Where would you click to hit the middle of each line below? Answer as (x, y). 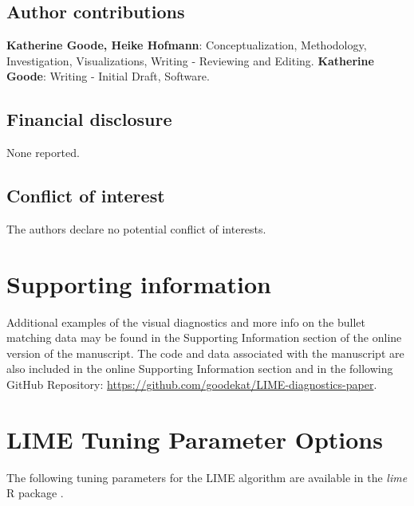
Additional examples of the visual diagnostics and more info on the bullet (186, 322)
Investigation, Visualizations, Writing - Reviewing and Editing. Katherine (190, 60)
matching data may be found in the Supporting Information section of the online (204, 337)
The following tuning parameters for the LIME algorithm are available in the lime (207, 477)
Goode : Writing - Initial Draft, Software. (108, 76)
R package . (35, 493)
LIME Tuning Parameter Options (195, 439)
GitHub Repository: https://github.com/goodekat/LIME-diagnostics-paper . (192, 384)
